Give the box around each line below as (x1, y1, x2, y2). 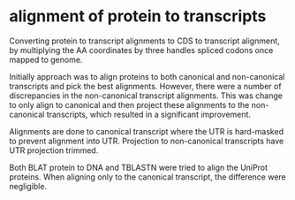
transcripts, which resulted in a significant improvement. (46, 109, 252, 119)
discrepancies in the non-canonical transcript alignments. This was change (9, 90, 283, 101)
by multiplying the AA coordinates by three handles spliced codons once (9, 44, 274, 55)
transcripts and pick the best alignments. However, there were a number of (9, 81, 282, 91)
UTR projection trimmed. (9, 144, 99, 156)
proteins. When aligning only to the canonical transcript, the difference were (9, 171, 286, 182)
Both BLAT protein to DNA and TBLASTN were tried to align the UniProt (9, 162, 268, 173)
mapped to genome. (9, 54, 83, 65)
